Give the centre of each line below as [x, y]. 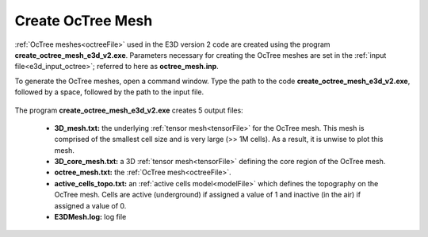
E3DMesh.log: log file [90, 217]
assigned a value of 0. [90, 205]
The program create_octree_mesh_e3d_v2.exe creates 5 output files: [129, 110]
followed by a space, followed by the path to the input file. [109, 92]
